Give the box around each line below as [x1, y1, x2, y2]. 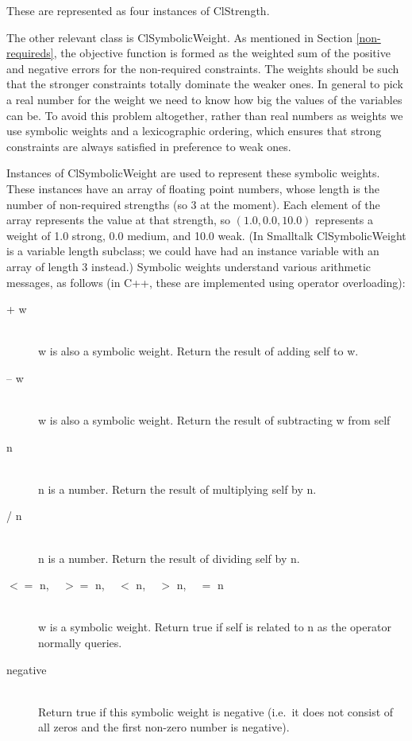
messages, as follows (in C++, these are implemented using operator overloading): [6, 274, 406, 290]
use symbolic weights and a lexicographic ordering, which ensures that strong [6, 122, 382, 139]
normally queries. [38, 634, 122, 650]
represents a [315, 211, 373, 228]
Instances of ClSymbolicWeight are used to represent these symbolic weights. [6, 165, 380, 181]
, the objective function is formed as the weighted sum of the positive [53, 45, 391, 61]
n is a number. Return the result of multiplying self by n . [38, 480, 317, 497]
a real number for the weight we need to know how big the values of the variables [6, 91, 402, 107]
